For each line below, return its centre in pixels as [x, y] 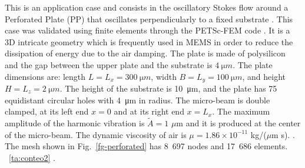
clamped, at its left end [47, 111]
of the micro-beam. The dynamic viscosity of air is [96, 134]
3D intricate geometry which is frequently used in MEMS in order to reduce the [149, 41]
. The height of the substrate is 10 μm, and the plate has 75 [168, 88]
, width [164, 76]
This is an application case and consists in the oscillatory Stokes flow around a [147, 7]
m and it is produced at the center [238, 123]
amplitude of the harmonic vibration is [75, 123]
